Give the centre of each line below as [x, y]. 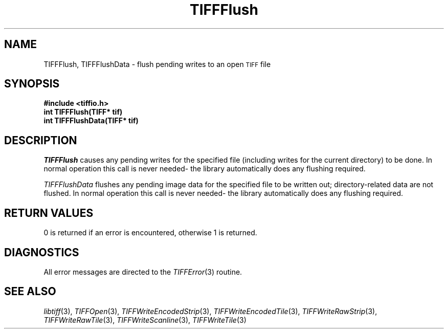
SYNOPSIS [32, 84]
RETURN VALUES [49, 213]
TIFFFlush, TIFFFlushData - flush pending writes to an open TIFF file [157, 64]
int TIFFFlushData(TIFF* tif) [91, 121]
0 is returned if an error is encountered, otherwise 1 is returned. [150, 233]
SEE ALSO [30, 292]
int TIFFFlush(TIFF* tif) [83, 112]
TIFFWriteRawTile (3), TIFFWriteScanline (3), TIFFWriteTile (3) [145, 320]
